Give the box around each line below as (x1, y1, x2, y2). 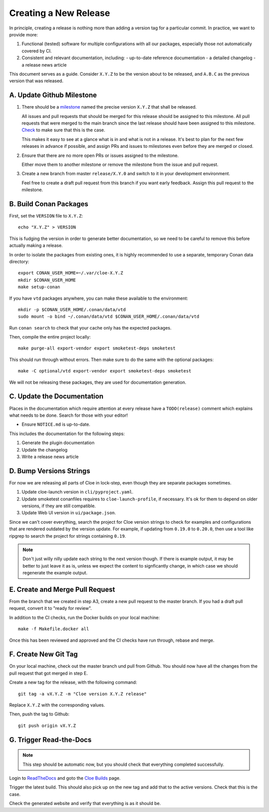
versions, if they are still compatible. (21, 503, 96, 509)
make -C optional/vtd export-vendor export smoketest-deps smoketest (18, 368, 192, 374)
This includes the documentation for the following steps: (9, 431, 125, 437)
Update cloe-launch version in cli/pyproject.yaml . (21, 489, 134, 495)
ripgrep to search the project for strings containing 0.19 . (9, 533, 127, 539)
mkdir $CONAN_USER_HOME (18, 277, 76, 283)
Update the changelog (21, 447, 68, 453)
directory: (9, 258, 29, 264)
